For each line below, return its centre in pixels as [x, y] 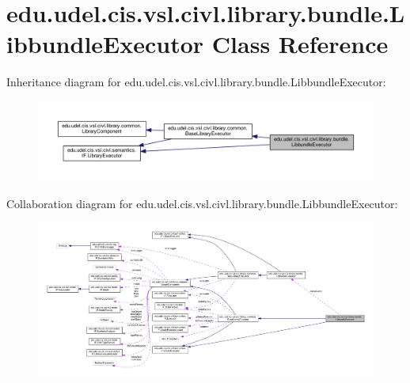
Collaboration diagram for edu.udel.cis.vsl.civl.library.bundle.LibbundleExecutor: [202, 203]
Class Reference [300, 44]
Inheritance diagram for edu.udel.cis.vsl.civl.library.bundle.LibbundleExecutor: [196, 82]
